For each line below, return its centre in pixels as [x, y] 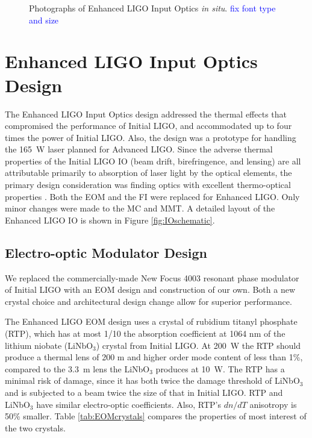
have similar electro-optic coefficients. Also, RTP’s [129, 404]
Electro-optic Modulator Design [106, 252]
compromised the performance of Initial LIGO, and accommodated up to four [148, 126]
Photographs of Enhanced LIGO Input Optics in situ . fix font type [152, 8]
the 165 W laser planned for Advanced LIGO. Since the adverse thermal [139, 149]
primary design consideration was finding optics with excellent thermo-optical [148, 185]
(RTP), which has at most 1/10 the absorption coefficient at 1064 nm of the [145, 333]
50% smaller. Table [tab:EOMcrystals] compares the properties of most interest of [156, 416]
